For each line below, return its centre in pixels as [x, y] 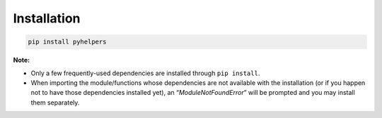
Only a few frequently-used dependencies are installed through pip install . [145, 73]
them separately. [55, 103]
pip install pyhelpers [67, 42]
